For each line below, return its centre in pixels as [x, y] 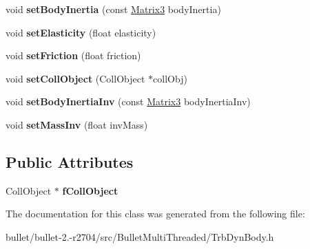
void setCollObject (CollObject [75, 78]
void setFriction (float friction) [73, 55]
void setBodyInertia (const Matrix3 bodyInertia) [113, 9]
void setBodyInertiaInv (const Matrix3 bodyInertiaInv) [128, 101]
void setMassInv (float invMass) [77, 124]
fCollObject [90, 190]
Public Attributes [70, 161]
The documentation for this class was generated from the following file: [155, 214]
